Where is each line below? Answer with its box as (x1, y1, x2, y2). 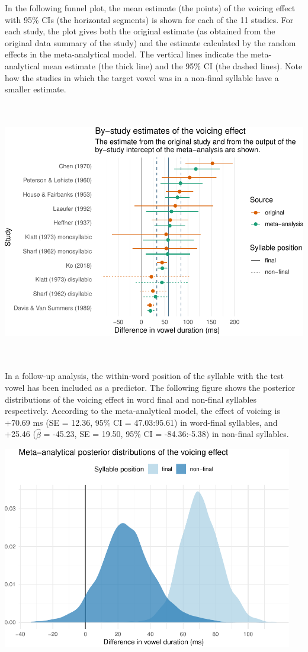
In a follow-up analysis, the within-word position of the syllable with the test (5, 370, 284, 382)
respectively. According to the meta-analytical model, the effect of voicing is (5, 404, 280, 417)
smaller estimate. (5, 83, 66, 95)
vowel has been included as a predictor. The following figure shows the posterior (5, 381, 296, 393)
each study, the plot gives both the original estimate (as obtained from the (5, 25, 275, 37)
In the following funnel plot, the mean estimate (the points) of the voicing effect (5, 2, 296, 14)
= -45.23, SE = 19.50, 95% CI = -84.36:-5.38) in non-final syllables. (43, 428, 289, 440)
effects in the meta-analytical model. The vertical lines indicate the (5, 48, 248, 60)
